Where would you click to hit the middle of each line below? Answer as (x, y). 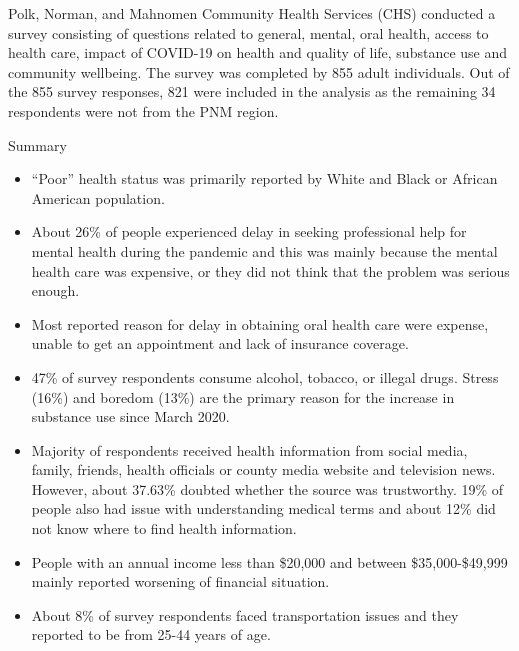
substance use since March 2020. (130, 416)
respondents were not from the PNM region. (143, 110)
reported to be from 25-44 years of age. (151, 634)
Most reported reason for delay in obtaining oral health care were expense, (260, 323)
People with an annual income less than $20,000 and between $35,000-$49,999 (269, 561)
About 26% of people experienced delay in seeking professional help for (249, 231)
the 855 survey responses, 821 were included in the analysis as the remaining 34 (252, 91)
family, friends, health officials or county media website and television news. (263, 469)
